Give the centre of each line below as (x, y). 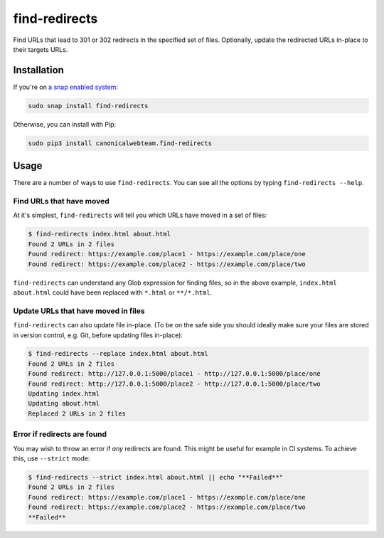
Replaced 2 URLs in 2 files (77, 413)
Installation (38, 70)
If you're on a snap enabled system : (66, 87)
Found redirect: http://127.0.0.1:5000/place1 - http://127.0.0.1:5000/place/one (175, 374)
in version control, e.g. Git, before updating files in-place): (98, 335)
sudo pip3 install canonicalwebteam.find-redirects (120, 143)
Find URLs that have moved (61, 201)
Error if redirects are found (60, 434)
